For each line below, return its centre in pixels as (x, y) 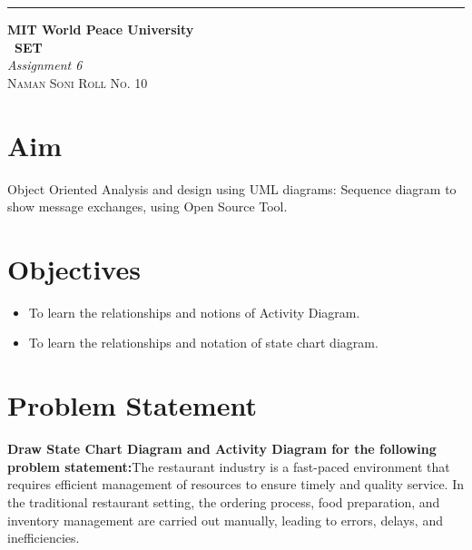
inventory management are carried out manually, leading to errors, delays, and (225, 520)
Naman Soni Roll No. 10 (78, 82)
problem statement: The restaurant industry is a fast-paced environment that (229, 466)
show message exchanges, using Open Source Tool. (147, 206)
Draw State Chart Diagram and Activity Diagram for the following (222, 449)
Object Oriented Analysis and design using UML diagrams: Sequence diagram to (232, 188)
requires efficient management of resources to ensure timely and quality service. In (236, 484)
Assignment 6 (45, 65)
